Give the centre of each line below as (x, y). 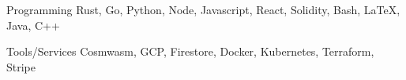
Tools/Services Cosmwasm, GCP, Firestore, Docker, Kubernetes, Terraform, (190, 51)
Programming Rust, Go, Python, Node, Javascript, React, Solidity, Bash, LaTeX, (203, 9)
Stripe (21, 66)
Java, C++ (33, 25)
